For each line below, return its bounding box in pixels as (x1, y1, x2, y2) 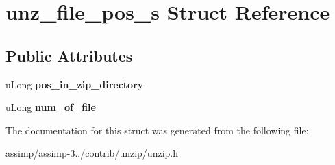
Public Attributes (5, 45, 133, 66)
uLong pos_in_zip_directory (5, 77, 144, 91)
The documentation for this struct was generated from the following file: (5, 123, 309, 137)
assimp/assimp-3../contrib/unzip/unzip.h (5, 146, 178, 160)
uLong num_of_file (5, 100, 96, 114)
